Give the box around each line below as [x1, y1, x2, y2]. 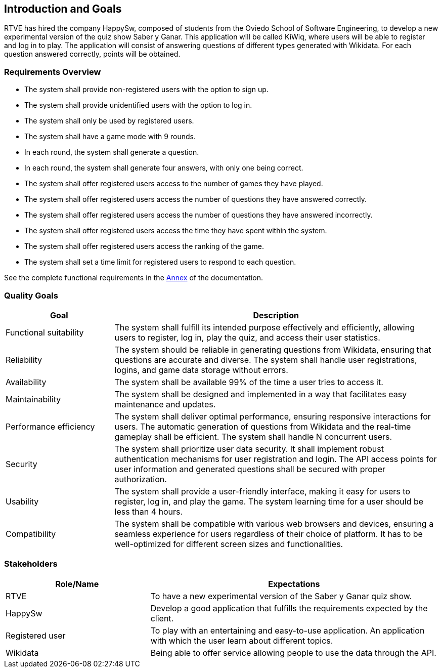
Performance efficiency [6, 421, 95, 432]
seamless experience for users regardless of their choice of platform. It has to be [114, 528, 423, 539]
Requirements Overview [4, 66, 101, 77]
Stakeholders [4, 559, 58, 569]
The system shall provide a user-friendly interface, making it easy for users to [114, 486, 410, 496]
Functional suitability [6, 327, 84, 338]
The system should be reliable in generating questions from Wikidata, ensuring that [114, 344, 431, 355]
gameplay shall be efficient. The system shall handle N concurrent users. [114, 431, 392, 442]
